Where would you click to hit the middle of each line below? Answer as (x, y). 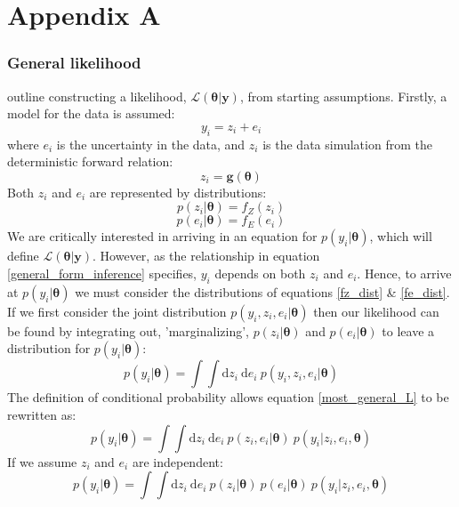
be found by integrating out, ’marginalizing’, (128, 330)
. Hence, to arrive (404, 273)
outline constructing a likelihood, (97, 96)
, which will (401, 236)
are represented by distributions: (178, 192)
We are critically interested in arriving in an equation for (162, 236)
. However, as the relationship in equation (206, 256)
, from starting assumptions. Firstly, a (343, 96)
